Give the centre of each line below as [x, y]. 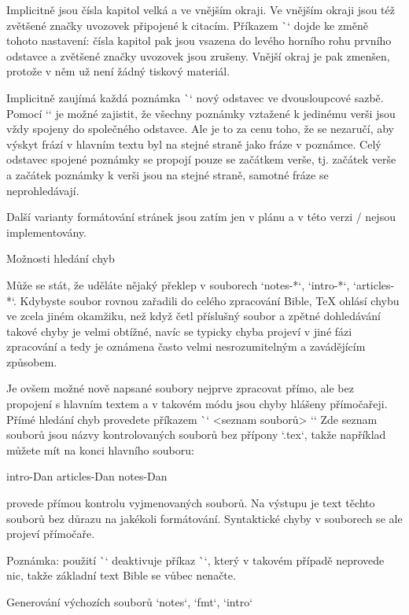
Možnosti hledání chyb [61, 258]
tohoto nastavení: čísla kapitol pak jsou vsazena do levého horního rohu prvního [199, 41]
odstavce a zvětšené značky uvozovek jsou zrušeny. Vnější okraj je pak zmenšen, [198, 55]
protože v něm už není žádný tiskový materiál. [118, 71]
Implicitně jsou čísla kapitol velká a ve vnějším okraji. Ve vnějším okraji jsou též [201, 9]
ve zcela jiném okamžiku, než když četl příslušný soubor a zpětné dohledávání [193, 316]
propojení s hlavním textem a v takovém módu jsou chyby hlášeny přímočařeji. [197, 404]
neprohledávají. [43, 190]
